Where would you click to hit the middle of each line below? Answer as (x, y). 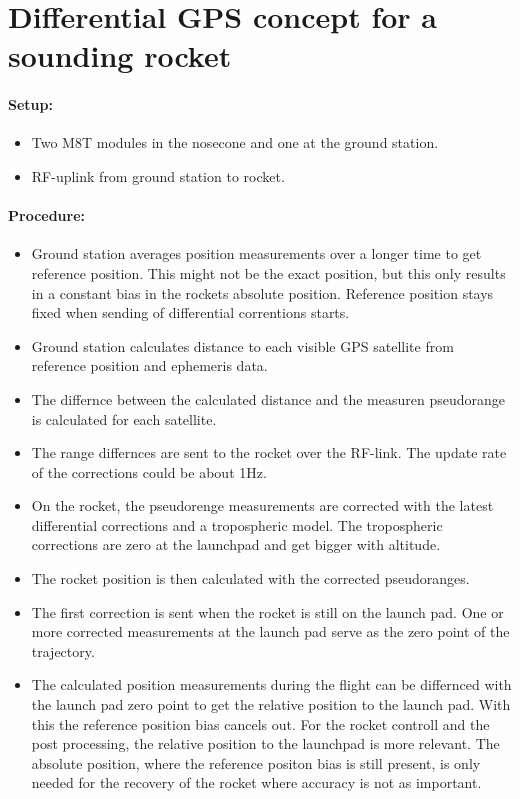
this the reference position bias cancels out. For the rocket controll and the (260, 723)
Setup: (30, 104)
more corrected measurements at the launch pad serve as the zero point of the (270, 631)
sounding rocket (120, 55)
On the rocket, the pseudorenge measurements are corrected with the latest (262, 505)
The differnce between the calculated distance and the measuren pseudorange (268, 398)
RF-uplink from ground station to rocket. (158, 175)
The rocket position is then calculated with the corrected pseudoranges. (250, 578)
